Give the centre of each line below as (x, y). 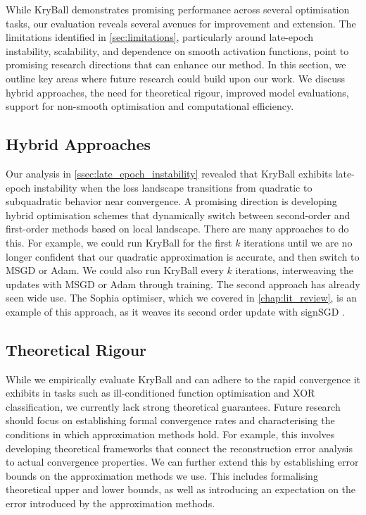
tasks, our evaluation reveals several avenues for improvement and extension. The (181, 23)
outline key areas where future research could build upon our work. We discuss (176, 78)
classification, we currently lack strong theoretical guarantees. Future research (173, 406)
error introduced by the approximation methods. (111, 503)
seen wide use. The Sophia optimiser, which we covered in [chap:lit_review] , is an (181, 298)
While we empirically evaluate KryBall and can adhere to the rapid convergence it (183, 379)
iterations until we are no (298, 242)
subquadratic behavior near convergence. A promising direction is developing (171, 201)
